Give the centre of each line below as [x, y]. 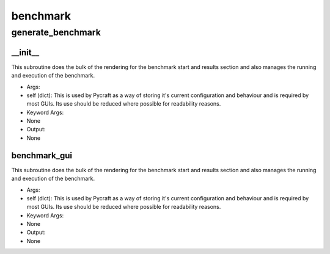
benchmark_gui [42, 155]
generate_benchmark [56, 32]
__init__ [25, 52]
